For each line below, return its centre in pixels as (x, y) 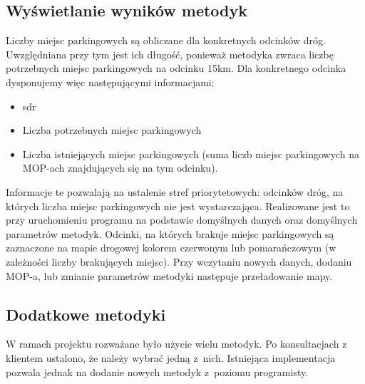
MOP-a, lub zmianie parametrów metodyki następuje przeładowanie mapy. (169, 275)
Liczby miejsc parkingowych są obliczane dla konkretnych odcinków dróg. (166, 40)
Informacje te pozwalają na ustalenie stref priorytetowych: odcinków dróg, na (175, 191)
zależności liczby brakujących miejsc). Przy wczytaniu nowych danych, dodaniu (179, 261)
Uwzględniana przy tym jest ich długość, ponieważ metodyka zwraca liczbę (170, 54)
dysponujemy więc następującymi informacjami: (110, 82)
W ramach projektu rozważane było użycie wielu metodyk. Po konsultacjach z (176, 344)
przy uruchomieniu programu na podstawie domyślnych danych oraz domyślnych (182, 220)
